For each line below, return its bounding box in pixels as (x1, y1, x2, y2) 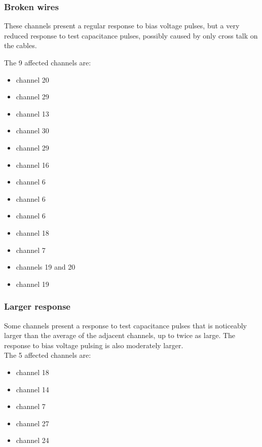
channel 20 (16, 74, 49, 85)
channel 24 (16, 435, 49, 445)
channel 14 (16, 384, 49, 394)
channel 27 (16, 418, 49, 428)
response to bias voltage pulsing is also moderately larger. (4, 340, 183, 350)
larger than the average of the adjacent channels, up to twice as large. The (4, 330, 236, 341)
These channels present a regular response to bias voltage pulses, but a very (4, 20, 240, 31)
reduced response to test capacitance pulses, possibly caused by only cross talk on (4, 30, 258, 41)
